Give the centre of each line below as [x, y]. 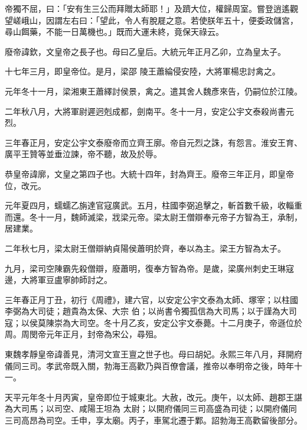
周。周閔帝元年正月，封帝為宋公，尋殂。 [83, 334]
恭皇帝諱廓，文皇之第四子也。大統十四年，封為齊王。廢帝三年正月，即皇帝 [149, 173]
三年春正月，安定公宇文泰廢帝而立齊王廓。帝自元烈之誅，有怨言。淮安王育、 [153, 142]
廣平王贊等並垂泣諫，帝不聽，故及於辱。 [83, 154]
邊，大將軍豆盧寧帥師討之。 [58, 280]
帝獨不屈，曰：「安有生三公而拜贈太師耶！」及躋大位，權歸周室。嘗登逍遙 [147, 8]
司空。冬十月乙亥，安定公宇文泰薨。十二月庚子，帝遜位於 [190, 322]
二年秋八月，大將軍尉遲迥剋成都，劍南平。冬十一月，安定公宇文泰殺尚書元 [149, 111]
